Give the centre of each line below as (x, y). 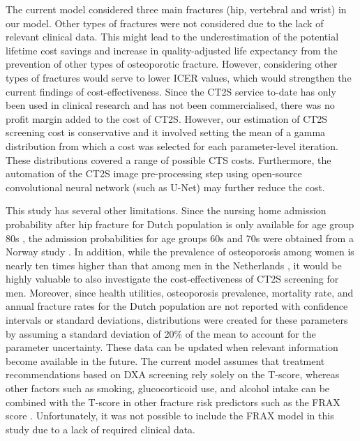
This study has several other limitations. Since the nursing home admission (166, 210)
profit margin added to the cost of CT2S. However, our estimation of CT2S (167, 118)
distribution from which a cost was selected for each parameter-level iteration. (172, 145)
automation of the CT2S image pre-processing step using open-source (154, 173)
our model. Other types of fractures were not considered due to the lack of (165, 23)
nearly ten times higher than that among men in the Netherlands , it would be (174, 265)
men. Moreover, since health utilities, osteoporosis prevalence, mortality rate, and (180, 292)
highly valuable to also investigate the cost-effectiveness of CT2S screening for (172, 279)
